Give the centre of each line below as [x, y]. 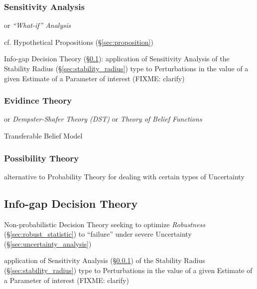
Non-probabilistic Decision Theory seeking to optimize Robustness [105, 224]
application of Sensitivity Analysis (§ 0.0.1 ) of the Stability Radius [105, 260]
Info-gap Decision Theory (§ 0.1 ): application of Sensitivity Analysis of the [117, 59]
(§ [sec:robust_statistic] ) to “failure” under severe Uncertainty [98, 234]
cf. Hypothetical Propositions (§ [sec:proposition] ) [79, 42]
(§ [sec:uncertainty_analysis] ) [48, 243]
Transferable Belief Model [43, 136]
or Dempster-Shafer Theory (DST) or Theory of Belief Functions [103, 119]
